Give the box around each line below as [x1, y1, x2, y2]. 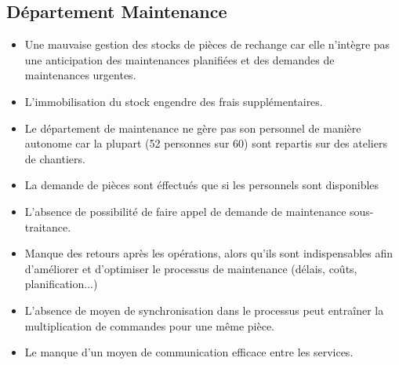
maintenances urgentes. [24, 67, 136, 83]
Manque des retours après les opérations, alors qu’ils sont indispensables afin [24, 245, 394, 261]
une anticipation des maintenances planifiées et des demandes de [24, 51, 335, 68]
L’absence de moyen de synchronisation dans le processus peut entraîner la [24, 301, 384, 318]
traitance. [24, 218, 71, 235]
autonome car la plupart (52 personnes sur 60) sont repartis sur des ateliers [24, 135, 387, 151]
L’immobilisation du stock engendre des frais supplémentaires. [24, 93, 323, 109]
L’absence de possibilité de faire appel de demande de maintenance [24, 203, 346, 219]
